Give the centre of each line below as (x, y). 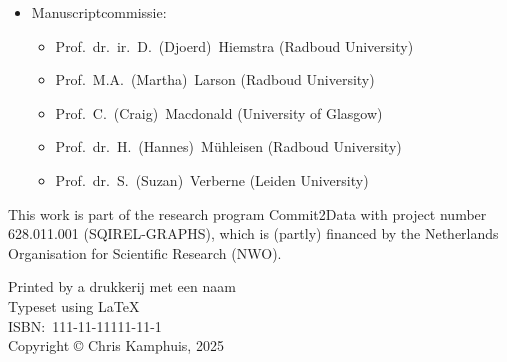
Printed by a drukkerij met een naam (122, 286)
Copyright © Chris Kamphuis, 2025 (116, 345)
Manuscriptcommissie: (99, 12)
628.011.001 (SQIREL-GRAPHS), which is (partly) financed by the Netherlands (253, 233)
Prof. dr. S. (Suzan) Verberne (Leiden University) (212, 179)
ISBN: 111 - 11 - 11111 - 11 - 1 (85, 325)
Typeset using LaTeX (74, 305)
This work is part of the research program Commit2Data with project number (247, 213)
